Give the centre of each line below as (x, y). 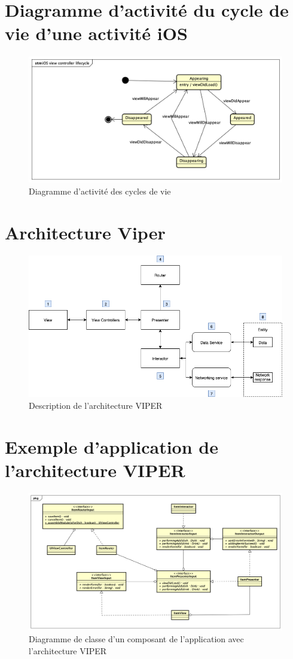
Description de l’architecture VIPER (96, 405)
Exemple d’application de (112, 446)
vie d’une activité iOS (96, 33)
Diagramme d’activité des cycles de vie (100, 191)
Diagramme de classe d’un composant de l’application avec (136, 639)
